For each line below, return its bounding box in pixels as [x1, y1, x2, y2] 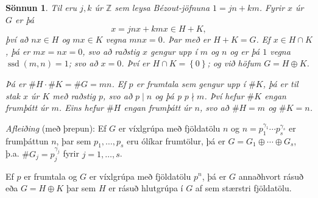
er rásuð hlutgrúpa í [108, 182, 183, 194]
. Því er [121, 57, 150, 69]
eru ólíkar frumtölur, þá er [127, 134, 225, 147]
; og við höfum [207, 57, 261, 69]
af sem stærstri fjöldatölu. [195, 182, 292, 194]
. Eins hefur [58, 101, 104, 114]
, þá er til [263, 77, 299, 90]
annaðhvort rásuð [238, 169, 304, 182]
